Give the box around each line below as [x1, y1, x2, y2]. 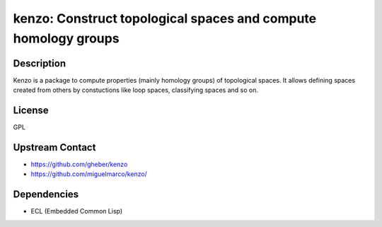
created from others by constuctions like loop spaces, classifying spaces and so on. [13, 86, 258, 95]
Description [13, 57, 66, 69]
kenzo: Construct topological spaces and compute [13, 11, 317, 26]
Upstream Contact [13, 141, 96, 153]
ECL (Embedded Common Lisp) [30, 207, 123, 216]
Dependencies [13, 188, 79, 201]
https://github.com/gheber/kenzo [30, 160, 128, 169]
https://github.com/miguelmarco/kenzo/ [30, 170, 148, 178]
